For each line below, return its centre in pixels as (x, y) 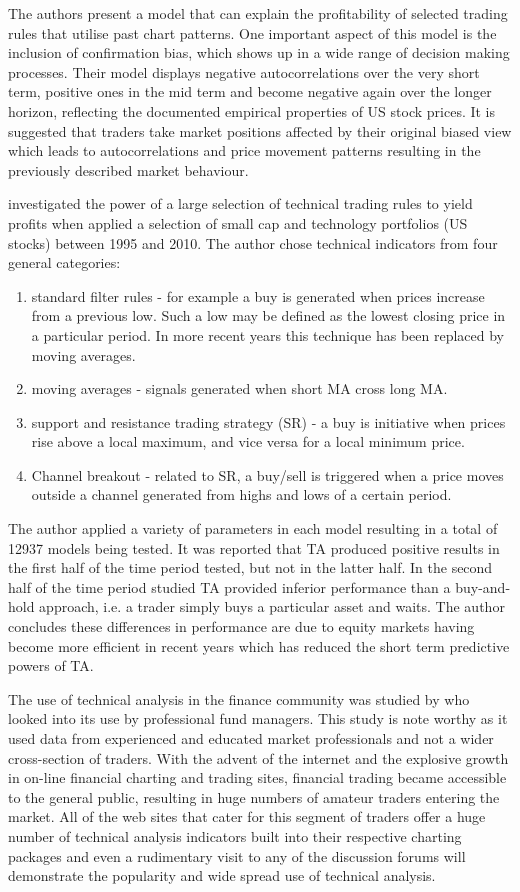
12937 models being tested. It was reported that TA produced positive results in (254, 547)
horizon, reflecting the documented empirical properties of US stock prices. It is (252, 110)
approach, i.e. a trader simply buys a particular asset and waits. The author (272, 606)
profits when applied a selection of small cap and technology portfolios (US (238, 222)
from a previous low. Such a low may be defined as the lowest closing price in (268, 315)
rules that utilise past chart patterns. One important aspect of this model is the (252, 32)
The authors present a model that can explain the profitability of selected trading (258, 13)
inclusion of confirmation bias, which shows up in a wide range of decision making (259, 52)
